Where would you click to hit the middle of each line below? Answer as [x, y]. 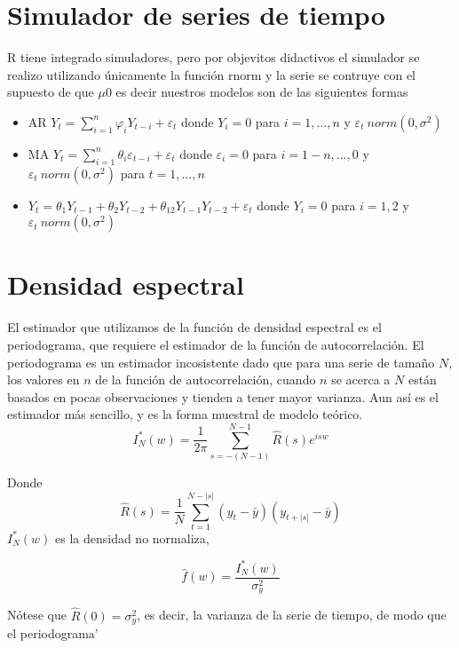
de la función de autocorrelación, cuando [206, 379]
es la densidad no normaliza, [132, 537]
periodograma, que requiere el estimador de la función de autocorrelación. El [216, 345]
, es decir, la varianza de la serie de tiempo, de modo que [292, 615]
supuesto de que [51, 92]
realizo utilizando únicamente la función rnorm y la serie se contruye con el [211, 74]
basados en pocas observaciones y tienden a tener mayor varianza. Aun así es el [223, 396]
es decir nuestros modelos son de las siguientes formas [262, 92]
